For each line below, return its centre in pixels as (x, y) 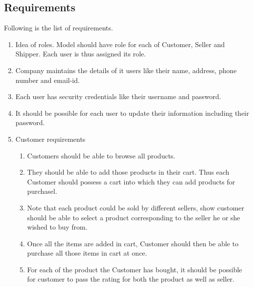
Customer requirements (50, 139)
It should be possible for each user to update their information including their (132, 113)
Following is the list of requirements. (58, 28)
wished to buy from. (57, 227)
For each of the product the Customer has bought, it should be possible (135, 269)
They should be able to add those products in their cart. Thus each (128, 172)
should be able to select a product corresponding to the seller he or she (134, 217)
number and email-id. (47, 80)
